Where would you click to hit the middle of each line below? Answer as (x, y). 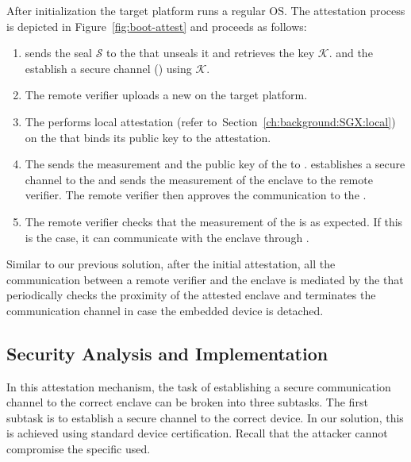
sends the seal (59, 53)
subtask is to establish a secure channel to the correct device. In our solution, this (205, 417)
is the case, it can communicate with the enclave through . (167, 237)
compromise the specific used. (79, 449)
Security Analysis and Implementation (167, 353)
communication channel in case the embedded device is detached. (165, 310)
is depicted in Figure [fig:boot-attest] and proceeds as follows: (157, 26)
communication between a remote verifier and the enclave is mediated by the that (205, 279)
